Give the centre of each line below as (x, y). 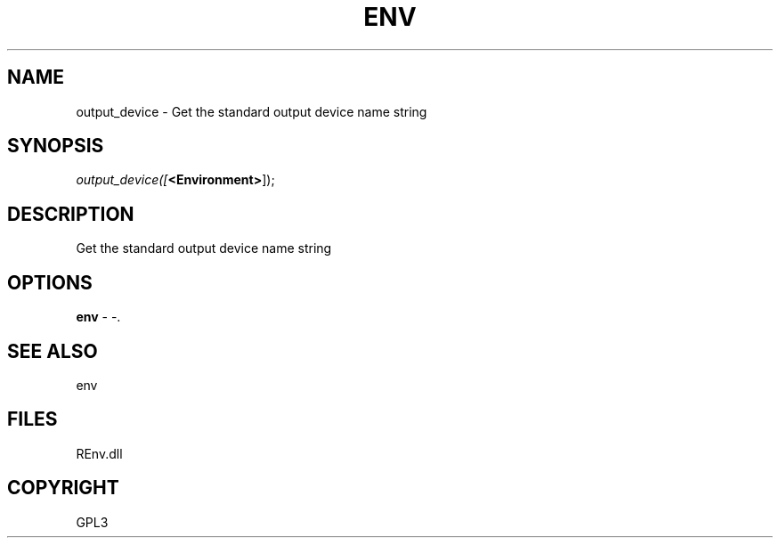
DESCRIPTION (71, 214)
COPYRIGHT (63, 488)
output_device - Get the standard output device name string (252, 111)
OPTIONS (50, 282)
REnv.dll (99, 453)
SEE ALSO (53, 351)
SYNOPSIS (56, 146)
